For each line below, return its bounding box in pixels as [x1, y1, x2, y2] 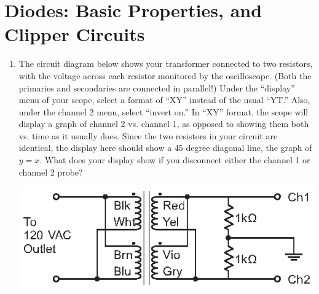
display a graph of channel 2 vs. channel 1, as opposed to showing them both [18, 117, 309, 130]
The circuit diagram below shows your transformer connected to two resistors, [18, 57, 313, 70]
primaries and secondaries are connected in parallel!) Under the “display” [18, 81, 295, 94]
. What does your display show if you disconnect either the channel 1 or [39, 153, 310, 166]
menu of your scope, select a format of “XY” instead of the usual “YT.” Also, [18, 93, 310, 106]
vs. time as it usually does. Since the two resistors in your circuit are [18, 129, 278, 142]
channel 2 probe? [18, 165, 83, 178]
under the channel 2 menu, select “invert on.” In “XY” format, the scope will [18, 105, 309, 118]
